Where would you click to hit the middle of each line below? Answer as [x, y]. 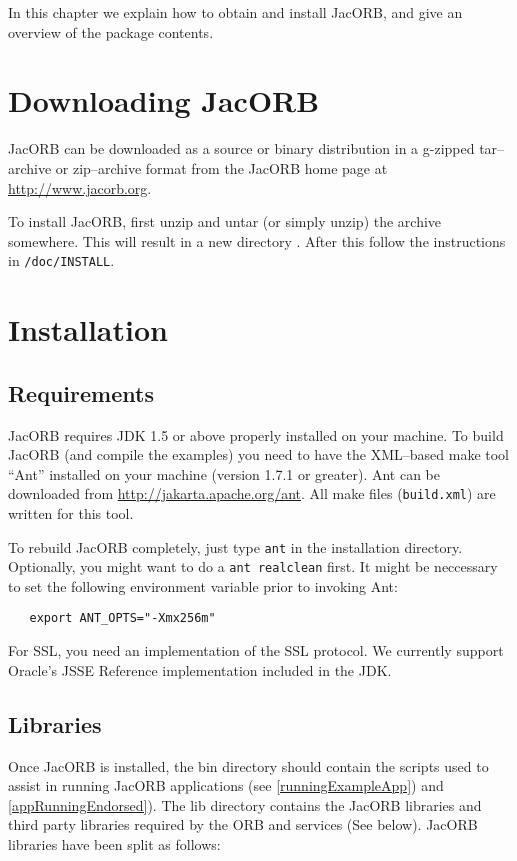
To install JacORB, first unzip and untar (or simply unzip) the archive [225, 221]
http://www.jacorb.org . [80, 187]
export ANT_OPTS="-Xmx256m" [122, 618]
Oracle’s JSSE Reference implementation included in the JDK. [200, 669]
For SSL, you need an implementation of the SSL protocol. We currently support [256, 650]
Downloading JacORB [164, 100]
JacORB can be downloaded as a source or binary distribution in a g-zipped [241, 148]
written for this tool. [71, 512]
